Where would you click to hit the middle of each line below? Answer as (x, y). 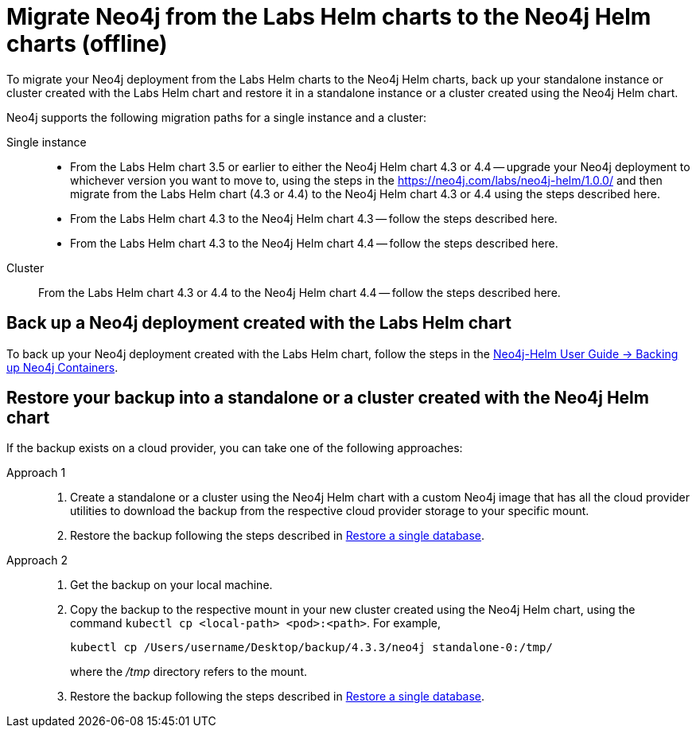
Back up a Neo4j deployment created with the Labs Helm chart (259, 323)
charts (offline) (87, 44)
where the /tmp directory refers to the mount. (189, 672)
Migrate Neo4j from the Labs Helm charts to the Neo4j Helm (329, 17)
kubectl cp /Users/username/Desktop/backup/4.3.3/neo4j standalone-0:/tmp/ (311, 648)
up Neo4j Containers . (62, 367)
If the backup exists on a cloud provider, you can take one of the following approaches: (235, 448)
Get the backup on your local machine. (171, 585)
